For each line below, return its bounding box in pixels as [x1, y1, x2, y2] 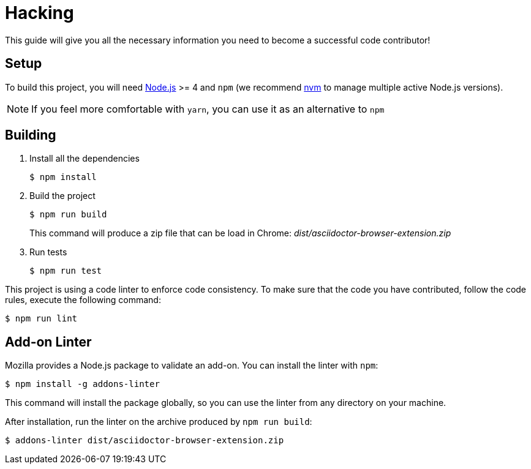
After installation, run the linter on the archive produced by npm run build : [5, 416, 312, 427]
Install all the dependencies [29, 153, 140, 164]
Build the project [29, 190, 96, 201]
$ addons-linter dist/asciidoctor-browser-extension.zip [5, 435, 284, 446]
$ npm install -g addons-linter [5, 379, 160, 389]
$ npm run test [29, 266, 102, 276]
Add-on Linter [5, 334, 92, 350]
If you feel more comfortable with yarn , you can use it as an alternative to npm [31, 102, 385, 115]
